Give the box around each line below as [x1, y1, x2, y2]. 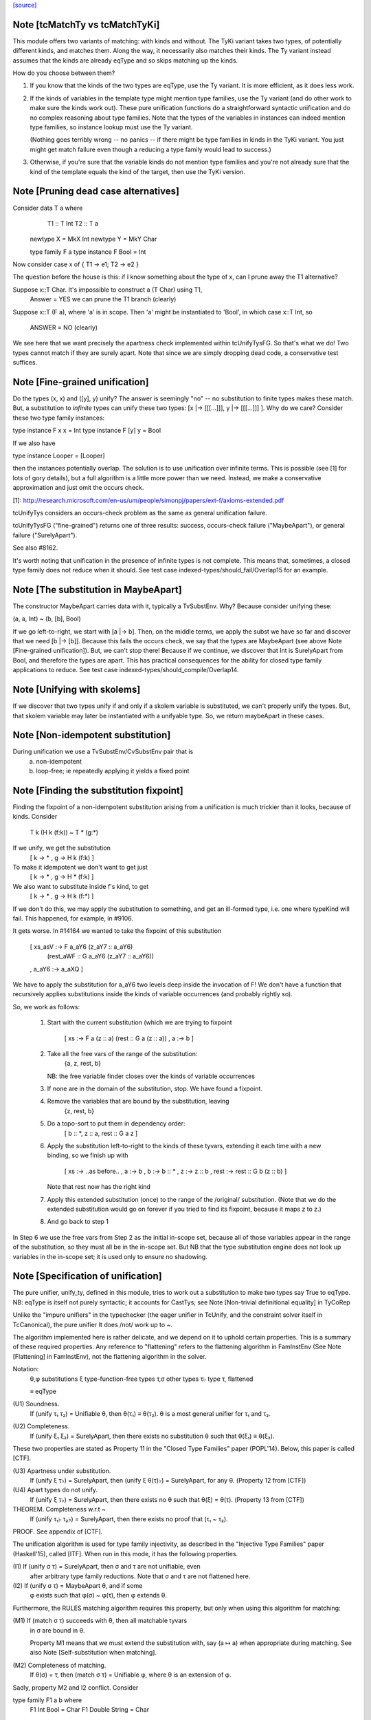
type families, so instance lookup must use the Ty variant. [30, 123, 193, 131]
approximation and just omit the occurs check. [12, 484, 144, 492]
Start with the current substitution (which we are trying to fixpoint [47, 1018, 232, 1026]
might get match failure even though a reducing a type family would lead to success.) [30, 145, 271, 153]
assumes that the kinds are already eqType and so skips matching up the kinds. [12, 56, 238, 65]
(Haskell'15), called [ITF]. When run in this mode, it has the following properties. [12, 1549, 238, 1558]
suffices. [12, 358, 38, 367]
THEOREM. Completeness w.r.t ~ [12, 1505, 106, 1514]
